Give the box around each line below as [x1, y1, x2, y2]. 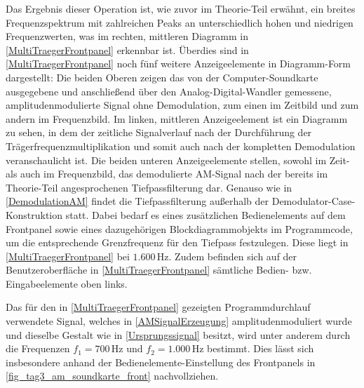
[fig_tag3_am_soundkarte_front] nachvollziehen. [6, 368, 219, 383]
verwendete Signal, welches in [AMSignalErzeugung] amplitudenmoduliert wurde [6, 314, 352, 328]
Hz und [111, 341, 143, 356]
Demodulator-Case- [271, 194, 356, 208]
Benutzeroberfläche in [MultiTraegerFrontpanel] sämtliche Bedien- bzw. [6, 262, 312, 277]
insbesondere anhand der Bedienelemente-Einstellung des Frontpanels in [6, 354, 316, 369]
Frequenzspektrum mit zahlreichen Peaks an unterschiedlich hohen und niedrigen [6, 15, 353, 29]
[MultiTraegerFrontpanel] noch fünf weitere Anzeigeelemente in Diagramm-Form [6, 56, 351, 71]
